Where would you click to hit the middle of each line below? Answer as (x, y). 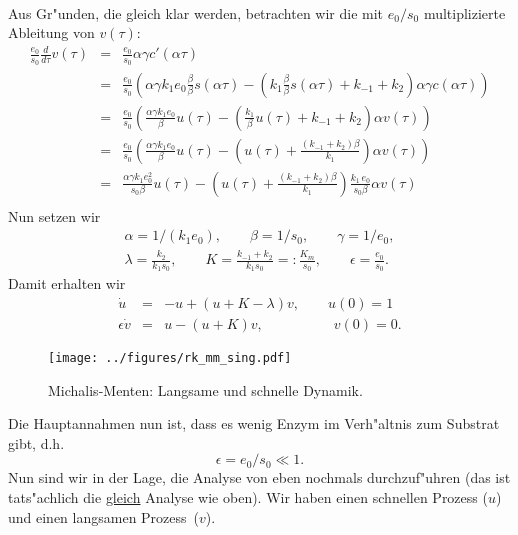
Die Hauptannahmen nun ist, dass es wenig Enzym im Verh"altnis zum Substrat (254, 423)
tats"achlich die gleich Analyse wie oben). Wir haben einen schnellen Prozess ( (248, 496)
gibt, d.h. (36, 442)
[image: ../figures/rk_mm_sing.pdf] (170, 357)
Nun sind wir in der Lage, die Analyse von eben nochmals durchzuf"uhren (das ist (259, 477)
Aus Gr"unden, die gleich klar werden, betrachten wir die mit (196, 12)
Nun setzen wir (54, 215)
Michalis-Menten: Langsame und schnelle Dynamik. (205, 389)
